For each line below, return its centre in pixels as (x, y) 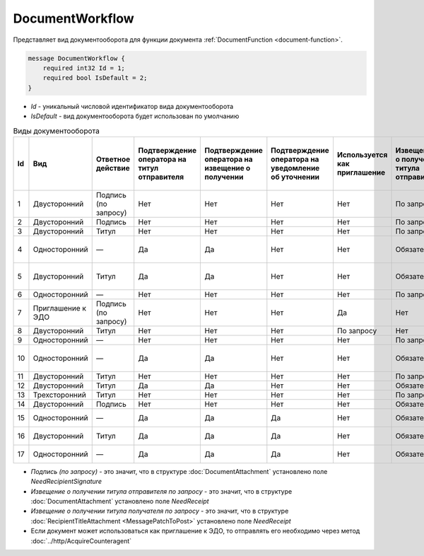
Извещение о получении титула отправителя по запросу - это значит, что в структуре (161, 491)
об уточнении (295, 177)
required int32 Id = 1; (84, 68)
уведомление (295, 168)
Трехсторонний (59, 395)
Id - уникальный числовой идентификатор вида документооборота (132, 106)
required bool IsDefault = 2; (95, 78)
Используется (362, 154)
